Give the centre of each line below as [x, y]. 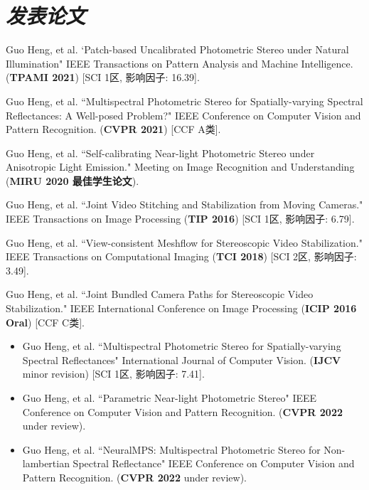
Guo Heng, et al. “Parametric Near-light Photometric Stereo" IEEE [170, 398]
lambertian [46, 463]
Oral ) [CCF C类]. [45, 322]
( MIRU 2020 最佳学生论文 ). [73, 180]
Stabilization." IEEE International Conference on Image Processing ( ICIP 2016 [181, 308]
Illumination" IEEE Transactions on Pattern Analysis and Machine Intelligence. [180, 63]
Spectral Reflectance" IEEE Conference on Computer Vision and [214, 463]
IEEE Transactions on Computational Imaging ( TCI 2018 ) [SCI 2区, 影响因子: [181, 256]
